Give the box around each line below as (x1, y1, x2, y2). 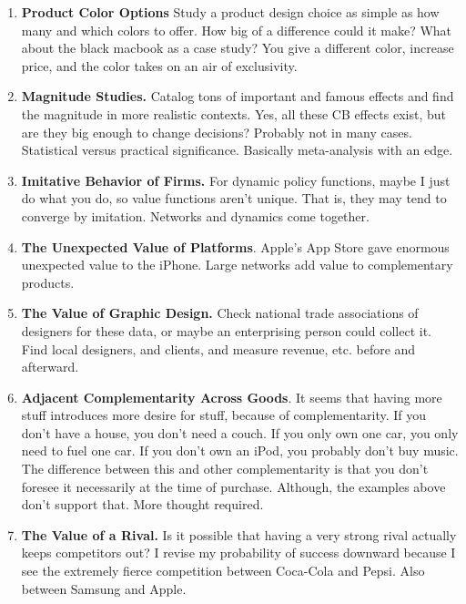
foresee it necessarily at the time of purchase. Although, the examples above (21, 476, 446, 496)
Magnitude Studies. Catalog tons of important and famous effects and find (21, 87, 454, 106)
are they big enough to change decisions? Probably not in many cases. (21, 122, 412, 141)
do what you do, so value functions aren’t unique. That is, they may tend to (21, 189, 447, 208)
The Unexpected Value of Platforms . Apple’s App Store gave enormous (21, 237, 450, 256)
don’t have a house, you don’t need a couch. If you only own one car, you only (21, 423, 459, 442)
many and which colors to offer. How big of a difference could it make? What (21, 20, 452, 39)
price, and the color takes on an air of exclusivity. (21, 56, 298, 75)
